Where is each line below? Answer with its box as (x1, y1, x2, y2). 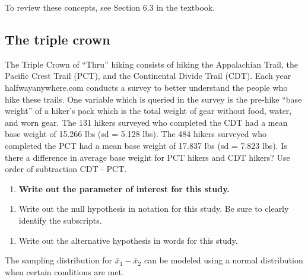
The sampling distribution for (5, 254, 113, 266)
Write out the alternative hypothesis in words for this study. (18, 234, 238, 246)
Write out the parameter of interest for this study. (18, 182, 230, 195)
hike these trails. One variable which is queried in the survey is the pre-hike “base (5, 93, 302, 105)
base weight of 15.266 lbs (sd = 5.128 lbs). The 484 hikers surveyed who (5, 128, 267, 140)
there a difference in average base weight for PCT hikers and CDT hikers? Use (5, 151, 290, 163)
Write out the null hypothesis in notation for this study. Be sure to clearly (18, 202, 289, 215)
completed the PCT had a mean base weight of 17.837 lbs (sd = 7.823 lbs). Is (5, 139, 287, 151)
